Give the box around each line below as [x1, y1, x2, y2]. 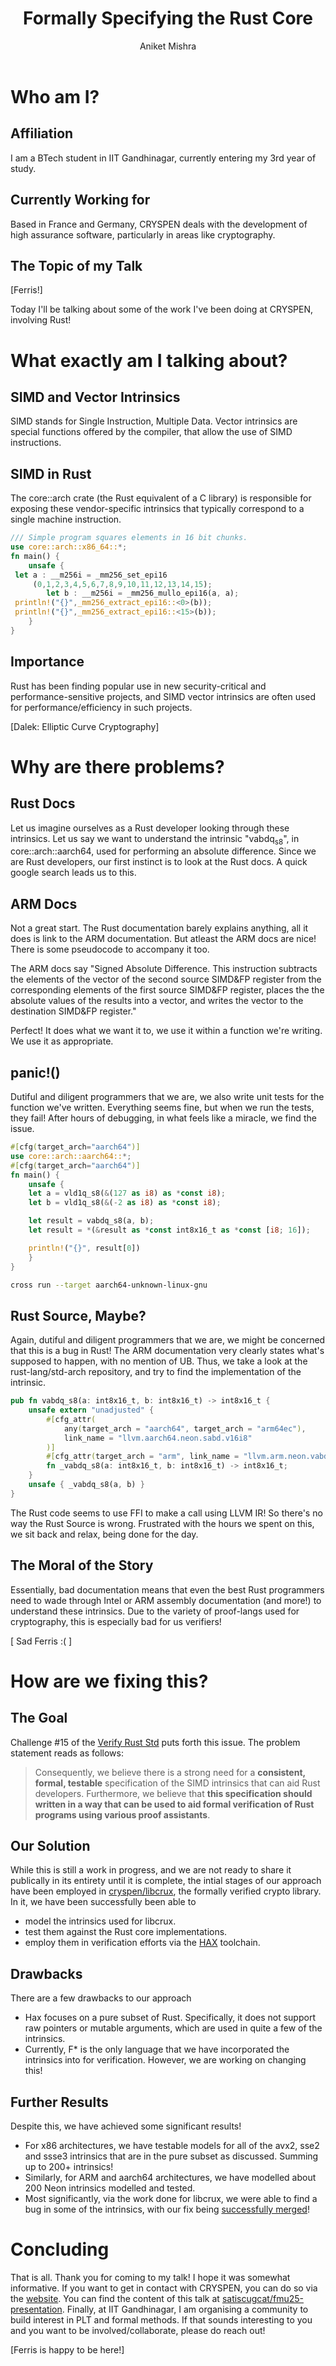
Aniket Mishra [139, 40, 197, 52]
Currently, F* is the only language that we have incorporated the [24, 2043, 290, 2056]
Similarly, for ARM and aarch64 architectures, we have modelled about [24, 2172, 317, 2184]
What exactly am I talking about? [10, 349, 288, 372]
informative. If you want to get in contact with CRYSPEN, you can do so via [10, 2282, 318, 2294]
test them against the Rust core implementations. [24, 1926, 228, 1938]
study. [10, 162, 37, 174]
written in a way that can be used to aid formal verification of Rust [34, 1798, 315, 1810]
